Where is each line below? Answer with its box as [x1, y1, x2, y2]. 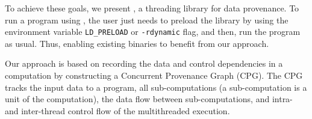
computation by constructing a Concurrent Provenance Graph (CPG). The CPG [5, 69, 303, 82]
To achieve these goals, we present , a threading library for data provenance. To [5, 2, 299, 14]
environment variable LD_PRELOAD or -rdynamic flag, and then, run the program [5, 25, 301, 38]
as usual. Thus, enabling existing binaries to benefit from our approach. [5, 37, 269, 49]
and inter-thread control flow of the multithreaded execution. [5, 104, 230, 117]
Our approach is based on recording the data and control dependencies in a [5, 57, 283, 70]
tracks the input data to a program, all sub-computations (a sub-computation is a [5, 81, 307, 93]
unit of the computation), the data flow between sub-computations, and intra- [5, 93, 293, 105]
